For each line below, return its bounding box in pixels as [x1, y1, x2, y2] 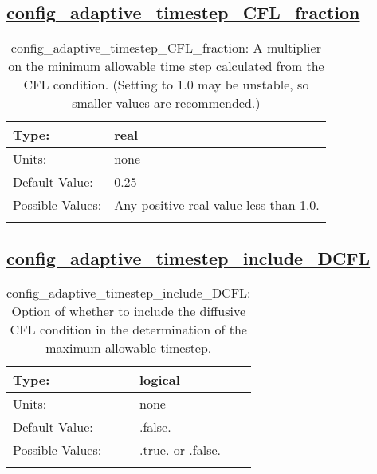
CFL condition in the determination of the [10, 320, 247, 339]
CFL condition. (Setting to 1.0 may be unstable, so [23, 75, 309, 94]
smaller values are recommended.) [72, 93, 261, 113]
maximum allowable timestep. [45, 338, 212, 357]
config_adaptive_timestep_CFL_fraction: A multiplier [10, 38, 321, 57]
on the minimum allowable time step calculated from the [8, 57, 324, 76]
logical [139, 370, 180, 389]
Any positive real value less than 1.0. [114, 196, 320, 215]
